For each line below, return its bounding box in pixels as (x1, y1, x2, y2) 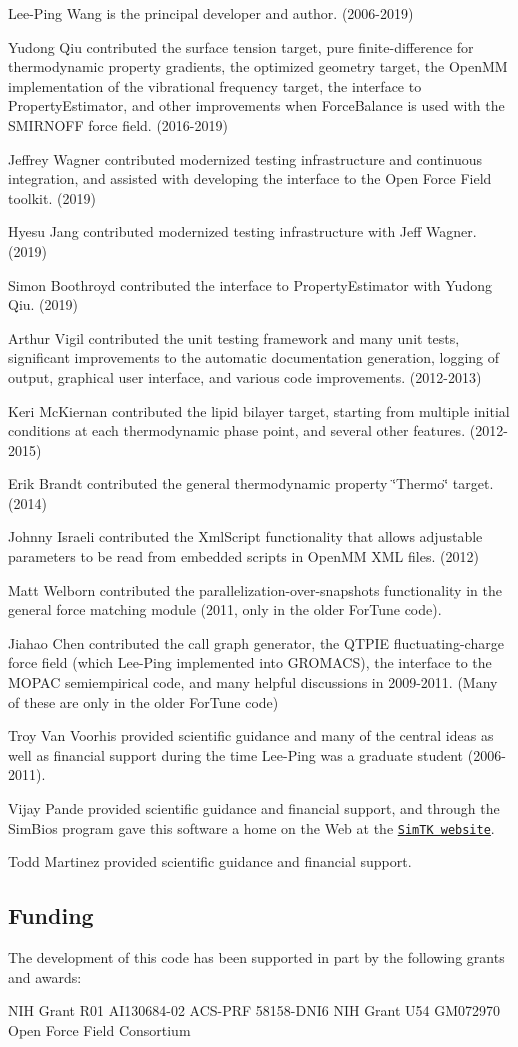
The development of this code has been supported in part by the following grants (8, 947, 505, 968)
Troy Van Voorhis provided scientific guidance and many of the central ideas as (8, 725, 494, 746)
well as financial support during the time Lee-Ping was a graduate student (8, 744, 464, 765)
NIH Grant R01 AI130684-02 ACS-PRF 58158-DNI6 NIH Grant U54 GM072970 (8, 1000, 501, 1021)
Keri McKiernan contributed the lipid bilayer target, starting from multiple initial (8, 400, 510, 421)
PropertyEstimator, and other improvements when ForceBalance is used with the (8, 95, 505, 116)
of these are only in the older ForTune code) (8, 691, 279, 712)
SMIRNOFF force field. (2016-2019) (8, 114, 228, 135)
